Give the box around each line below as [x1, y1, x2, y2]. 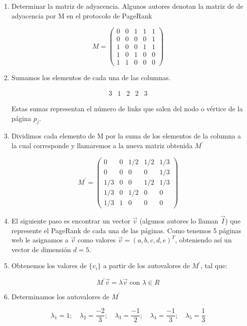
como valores [78, 235, 116, 245]
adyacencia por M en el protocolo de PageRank [11, 10, 152, 20]
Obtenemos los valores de [11, 260, 87, 271]
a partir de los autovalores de [103, 260, 190, 271]
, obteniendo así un [175, 235, 232, 245]
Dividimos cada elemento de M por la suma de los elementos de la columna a [11, 131, 241, 141]
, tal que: [200, 260, 228, 271]
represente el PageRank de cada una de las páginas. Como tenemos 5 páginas [11, 225, 242, 235]
